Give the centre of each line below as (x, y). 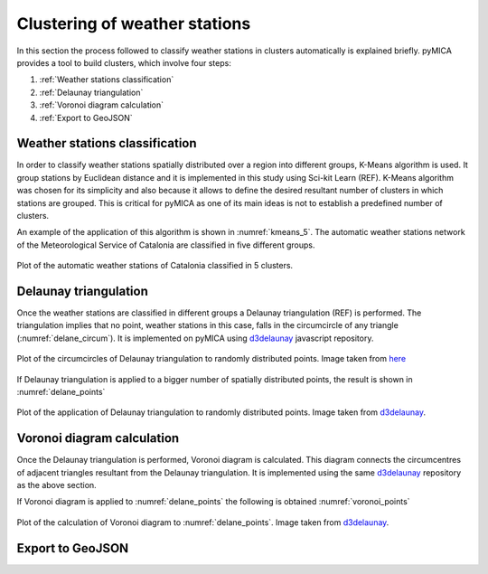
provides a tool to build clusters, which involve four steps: (124, 62)
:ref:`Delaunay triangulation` (91, 92)
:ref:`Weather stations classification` (107, 80)
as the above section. (56, 485)
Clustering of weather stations (134, 24)
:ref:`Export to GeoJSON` (86, 118)
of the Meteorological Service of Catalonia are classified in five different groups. (166, 245)
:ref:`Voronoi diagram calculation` (102, 105)
